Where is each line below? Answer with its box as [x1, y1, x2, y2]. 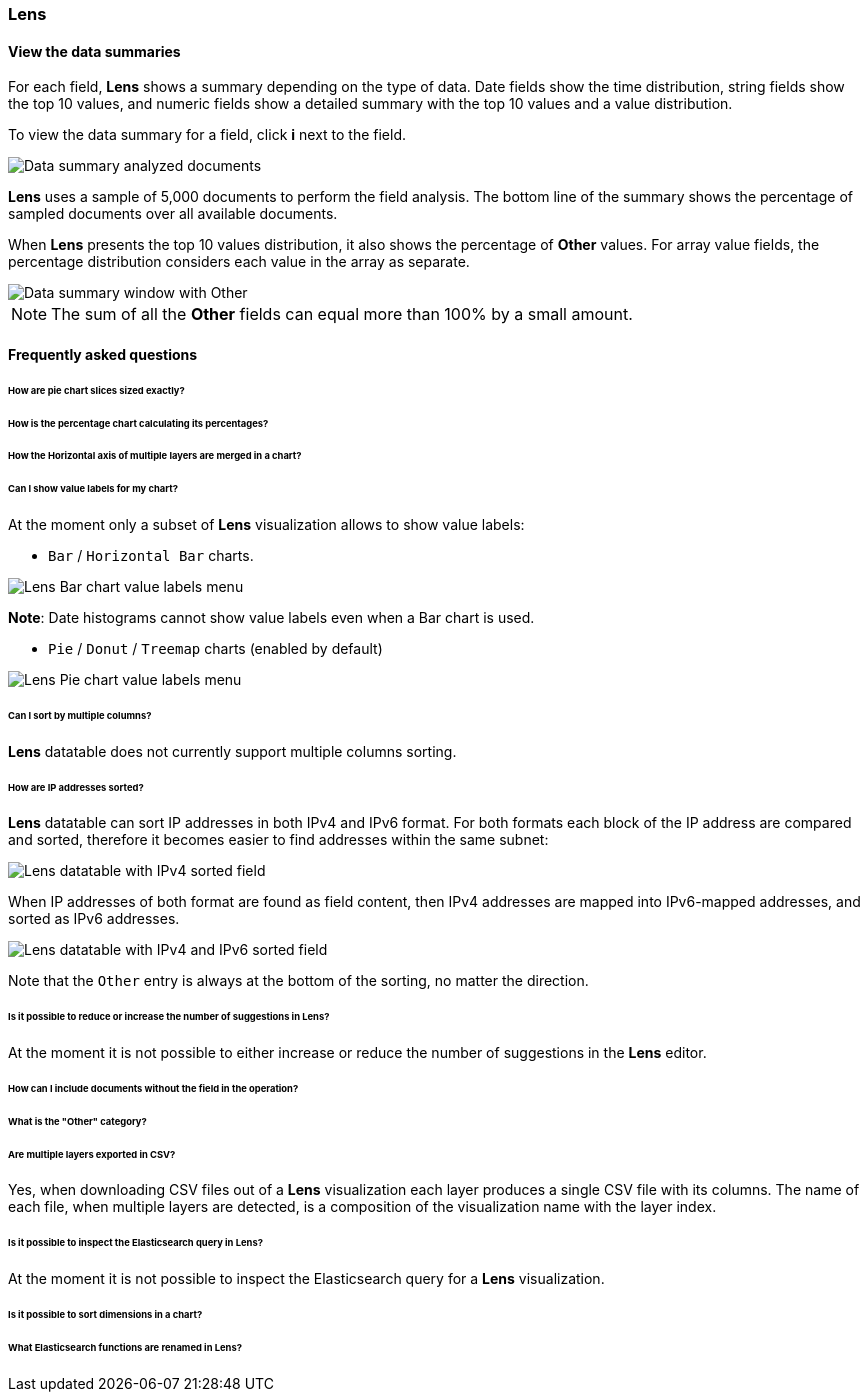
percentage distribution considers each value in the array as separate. [8, 253, 470, 271]
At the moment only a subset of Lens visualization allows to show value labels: [8, 516, 525, 534]
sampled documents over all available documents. [8, 205, 338, 223]
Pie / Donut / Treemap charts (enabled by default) [48, 640, 383, 658]
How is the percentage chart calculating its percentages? [8, 417, 269, 429]
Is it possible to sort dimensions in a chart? [8, 1309, 203, 1321]
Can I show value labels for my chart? [8, 483, 178, 495]
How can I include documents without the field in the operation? [8, 1082, 299, 1094]
